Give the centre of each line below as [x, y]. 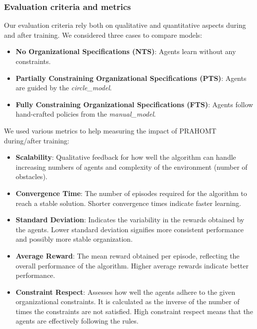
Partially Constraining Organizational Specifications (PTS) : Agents [131, 78]
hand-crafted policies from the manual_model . [86, 114]
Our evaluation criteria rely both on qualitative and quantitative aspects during [125, 25]
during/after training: [37, 140]
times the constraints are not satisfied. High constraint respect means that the [134, 311]
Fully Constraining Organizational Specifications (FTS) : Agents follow [134, 104]
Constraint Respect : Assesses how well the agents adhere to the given [125, 292]
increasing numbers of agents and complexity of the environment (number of [131, 166]
